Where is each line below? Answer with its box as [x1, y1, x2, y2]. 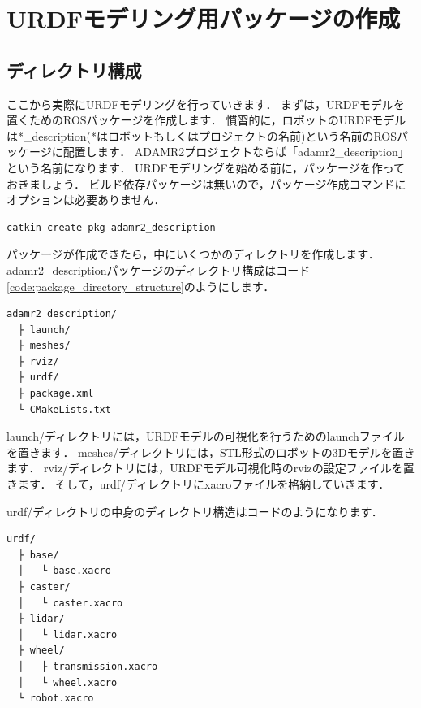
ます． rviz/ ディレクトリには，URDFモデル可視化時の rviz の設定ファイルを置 [6, 459, 415, 476]
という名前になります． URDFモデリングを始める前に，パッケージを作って [6, 159, 406, 176]
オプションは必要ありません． [6, 191, 165, 208]
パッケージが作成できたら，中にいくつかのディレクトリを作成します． [6, 245, 380, 263]
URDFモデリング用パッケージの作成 [6, 2, 401, 35]
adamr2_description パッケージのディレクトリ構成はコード [6, 261, 311, 278]
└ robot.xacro [18, 693, 94, 705]
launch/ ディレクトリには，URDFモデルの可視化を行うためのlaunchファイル [6, 428, 405, 445]
